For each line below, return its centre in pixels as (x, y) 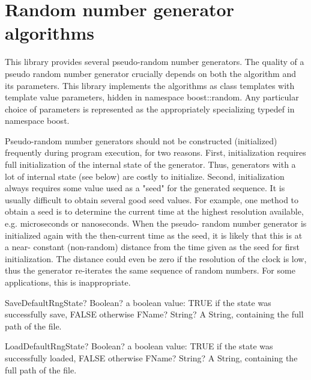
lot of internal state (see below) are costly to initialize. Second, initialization (145, 176)
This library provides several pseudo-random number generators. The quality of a (155, 62)
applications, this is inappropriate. (68, 282)
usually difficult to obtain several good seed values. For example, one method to (152, 199)
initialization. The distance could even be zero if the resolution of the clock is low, (156, 258)
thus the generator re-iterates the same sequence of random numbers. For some (150, 270)
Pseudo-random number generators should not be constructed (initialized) (141, 140)
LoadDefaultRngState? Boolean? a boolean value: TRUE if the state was (139, 346)
